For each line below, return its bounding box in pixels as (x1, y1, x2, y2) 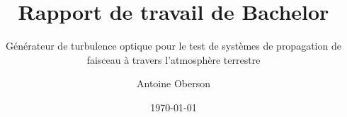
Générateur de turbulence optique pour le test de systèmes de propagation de (6, 38, 341, 53)
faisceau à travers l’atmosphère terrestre (86, 52, 261, 67)
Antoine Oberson (137, 76, 210, 91)
